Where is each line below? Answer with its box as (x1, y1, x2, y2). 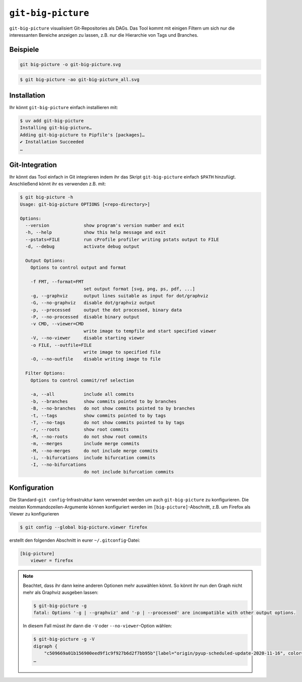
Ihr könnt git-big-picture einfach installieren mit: (9, 105, 118, 111)
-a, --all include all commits (30, 391, 134, 397)
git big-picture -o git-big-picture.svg (20, 61, 121, 67)
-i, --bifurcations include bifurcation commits (30, 455, 156, 460)
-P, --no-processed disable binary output (30, 314, 139, 320)
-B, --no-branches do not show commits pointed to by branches (30, 405, 195, 411)
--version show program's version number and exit (25, 223, 185, 228)
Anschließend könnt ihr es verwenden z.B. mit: (9, 181, 106, 187)
